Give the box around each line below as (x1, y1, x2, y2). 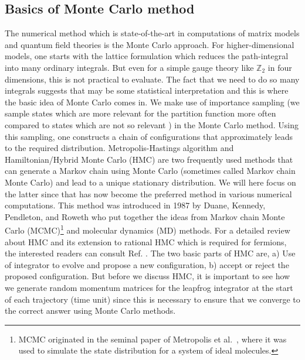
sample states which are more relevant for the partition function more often (5, 107, 276, 119)
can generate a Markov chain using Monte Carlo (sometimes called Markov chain (5, 164, 296, 177)
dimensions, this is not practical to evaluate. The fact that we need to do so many (5, 73, 300, 85)
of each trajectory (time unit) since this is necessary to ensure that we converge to (5, 293, 300, 305)
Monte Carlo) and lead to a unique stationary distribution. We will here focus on (5, 176, 296, 188)
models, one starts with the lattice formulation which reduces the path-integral (5, 50, 289, 62)
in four (267, 61, 292, 73)
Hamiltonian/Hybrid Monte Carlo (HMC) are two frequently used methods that (5, 153, 293, 165)
